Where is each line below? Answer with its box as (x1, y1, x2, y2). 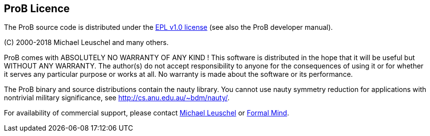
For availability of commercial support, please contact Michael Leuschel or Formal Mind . (4, 109, 289, 117)
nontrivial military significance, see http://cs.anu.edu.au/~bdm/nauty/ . (4, 93, 230, 102)
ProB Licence (4, 2, 70, 15)
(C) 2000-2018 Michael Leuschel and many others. (4, 38, 169, 47)
